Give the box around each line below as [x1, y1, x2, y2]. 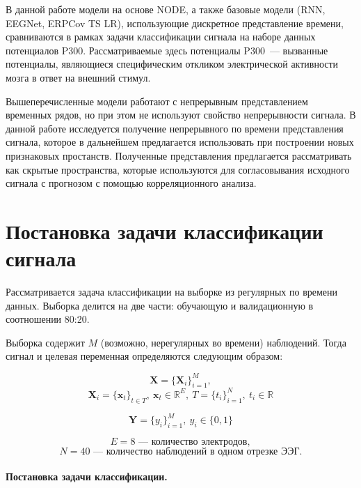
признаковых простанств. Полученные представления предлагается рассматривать [6, 148, 352, 162]
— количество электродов [138, 436, 248, 447]
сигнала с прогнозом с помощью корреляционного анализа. [6, 176, 257, 190]
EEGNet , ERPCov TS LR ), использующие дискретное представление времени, [6, 15, 344, 30]
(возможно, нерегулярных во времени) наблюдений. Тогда [100, 335, 346, 349]
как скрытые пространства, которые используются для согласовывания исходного [6, 162, 350, 176]
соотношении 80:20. [6, 312, 90, 326]
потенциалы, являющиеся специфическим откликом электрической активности [6, 56, 339, 71]
